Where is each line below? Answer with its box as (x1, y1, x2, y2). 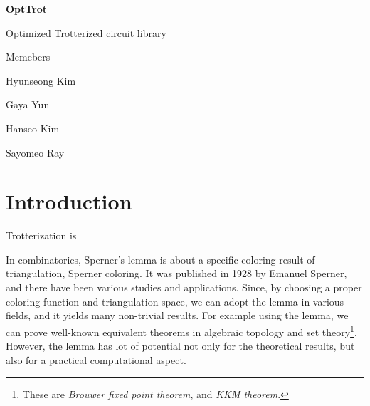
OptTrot (6, 1, 48, 16)
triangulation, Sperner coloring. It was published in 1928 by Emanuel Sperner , (6, 266, 347, 281)
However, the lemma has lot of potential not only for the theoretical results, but (6, 338, 355, 353)
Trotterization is (6, 228, 77, 243)
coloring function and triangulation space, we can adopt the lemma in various (6, 293, 344, 308)
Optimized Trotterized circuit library (6, 25, 166, 40)
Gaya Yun (6, 97, 50, 112)
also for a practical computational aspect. (6, 352, 186, 367)
